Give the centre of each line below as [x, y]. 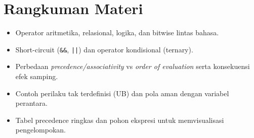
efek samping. [37, 76]
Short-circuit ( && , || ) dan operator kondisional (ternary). [104, 49]
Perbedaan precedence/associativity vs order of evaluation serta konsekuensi [133, 66]
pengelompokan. [40, 130]
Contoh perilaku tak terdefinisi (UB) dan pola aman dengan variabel [122, 93]
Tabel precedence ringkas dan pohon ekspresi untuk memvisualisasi [120, 120]
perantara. [31, 103]
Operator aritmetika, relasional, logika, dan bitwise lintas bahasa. [117, 32]
